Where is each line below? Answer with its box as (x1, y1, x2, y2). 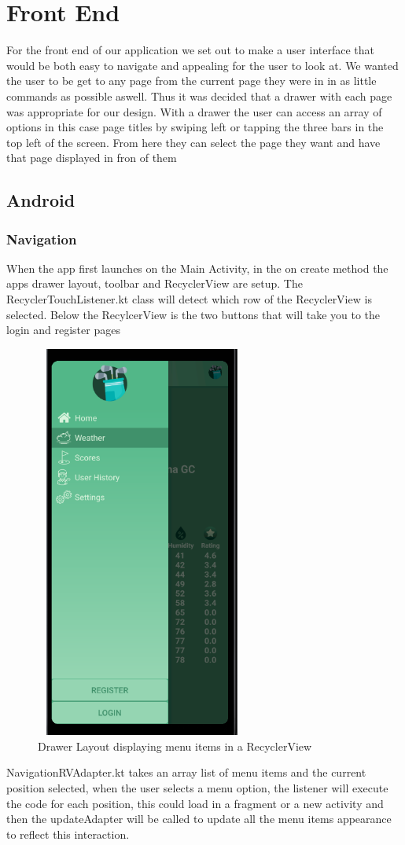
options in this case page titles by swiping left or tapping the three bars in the (6, 119, 384, 135)
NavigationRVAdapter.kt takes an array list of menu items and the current (6, 764, 366, 781)
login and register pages (6, 321, 120, 338)
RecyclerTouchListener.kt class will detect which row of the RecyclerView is (6, 291, 372, 307)
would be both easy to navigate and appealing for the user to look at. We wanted (6, 57, 399, 73)
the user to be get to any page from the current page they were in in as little (6, 72, 377, 89)
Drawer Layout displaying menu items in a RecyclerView (38, 737, 312, 754)
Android (6, 188, 75, 212)
